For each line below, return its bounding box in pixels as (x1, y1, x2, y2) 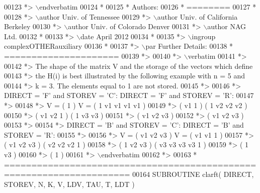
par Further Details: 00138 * (145, 41, 233, 51)
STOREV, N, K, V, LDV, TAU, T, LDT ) (4, 178, 135, 189)
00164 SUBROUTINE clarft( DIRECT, (132, 169, 254, 179)
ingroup (192, 31, 216, 41)
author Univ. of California (157, 11, 238, 22)
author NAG (207, 21, 246, 32)
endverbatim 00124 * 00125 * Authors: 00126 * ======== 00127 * (39, 2, 256, 12)
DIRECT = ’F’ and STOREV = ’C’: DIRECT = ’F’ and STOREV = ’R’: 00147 (4, 90, 254, 101)
